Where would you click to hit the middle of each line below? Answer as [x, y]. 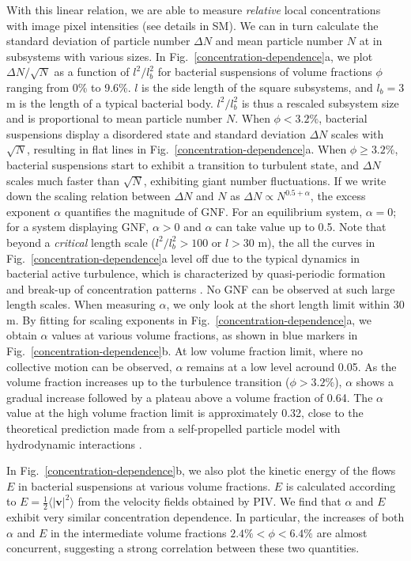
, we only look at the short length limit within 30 [285, 304]
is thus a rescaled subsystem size [320, 102]
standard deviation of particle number [98, 41]
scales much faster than [63, 180]
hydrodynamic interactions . [74, 443]
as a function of [92, 72]
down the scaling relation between [89, 196]
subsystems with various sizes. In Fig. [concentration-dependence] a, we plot [190, 56]
